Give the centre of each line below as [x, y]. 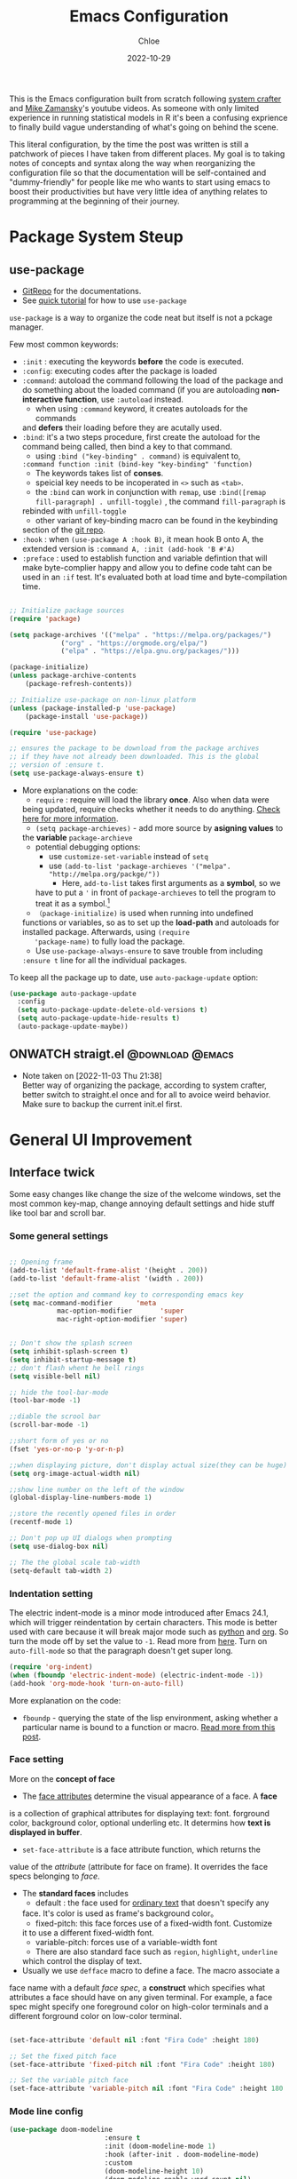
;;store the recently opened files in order [93, 1514]
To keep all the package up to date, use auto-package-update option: [134, 977]
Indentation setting [51, 1593]
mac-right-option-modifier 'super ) [122, 1320]
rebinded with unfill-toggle [74, 511]
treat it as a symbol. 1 [73, 902]
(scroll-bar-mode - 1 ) [49, 1425]
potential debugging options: [88, 847]
